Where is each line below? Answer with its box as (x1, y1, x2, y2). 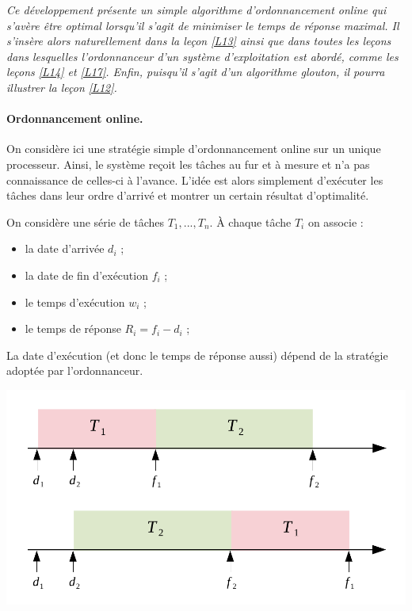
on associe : (307, 213, 364, 230)
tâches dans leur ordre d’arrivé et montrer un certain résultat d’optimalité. (6, 187, 369, 204)
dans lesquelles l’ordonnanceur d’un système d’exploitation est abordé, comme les (6, 48, 399, 64)
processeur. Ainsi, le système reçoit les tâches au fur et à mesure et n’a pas (6, 155, 370, 172)
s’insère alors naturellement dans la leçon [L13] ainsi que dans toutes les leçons (6, 32, 391, 49)
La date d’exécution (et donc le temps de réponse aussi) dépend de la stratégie (6, 346, 388, 363)
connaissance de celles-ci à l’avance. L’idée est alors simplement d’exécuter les (6, 171, 383, 188)
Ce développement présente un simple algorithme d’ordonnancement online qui (6, 2, 387, 17)
